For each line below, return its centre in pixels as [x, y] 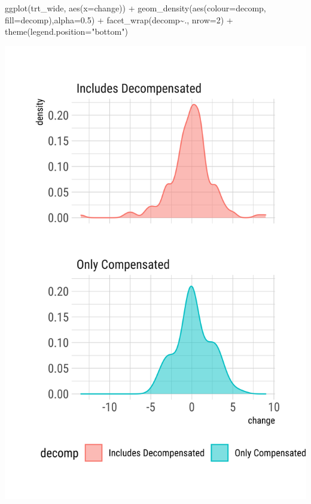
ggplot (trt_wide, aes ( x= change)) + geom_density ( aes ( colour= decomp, [135, 8]
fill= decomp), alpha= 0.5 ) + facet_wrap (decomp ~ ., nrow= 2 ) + [119, 19]
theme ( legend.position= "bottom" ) [66, 31]
